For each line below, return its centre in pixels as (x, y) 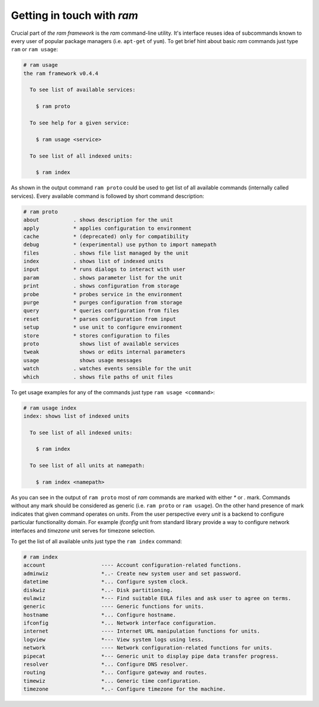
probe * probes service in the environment (103, 294)
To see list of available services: (83, 90)
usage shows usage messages (82, 360)
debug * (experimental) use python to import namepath (120, 245)
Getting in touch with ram (74, 15)
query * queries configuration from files (101, 311)
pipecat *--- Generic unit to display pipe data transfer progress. (151, 656)
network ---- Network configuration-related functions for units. (148, 648)
